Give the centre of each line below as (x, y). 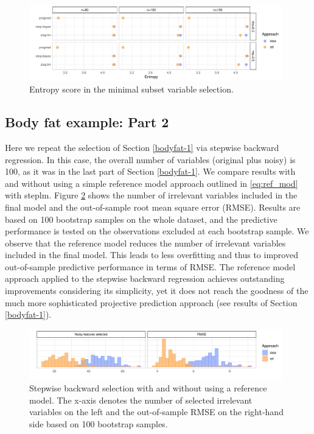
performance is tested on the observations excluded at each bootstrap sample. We (157, 231)
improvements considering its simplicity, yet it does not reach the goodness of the (157, 291)
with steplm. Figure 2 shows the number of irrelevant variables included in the (151, 195)
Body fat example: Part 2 (87, 122)
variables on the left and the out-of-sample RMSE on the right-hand (156, 412)
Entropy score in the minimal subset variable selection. (131, 89)
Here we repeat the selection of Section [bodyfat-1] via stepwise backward (142, 147)
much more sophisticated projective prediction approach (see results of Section (151, 302)
